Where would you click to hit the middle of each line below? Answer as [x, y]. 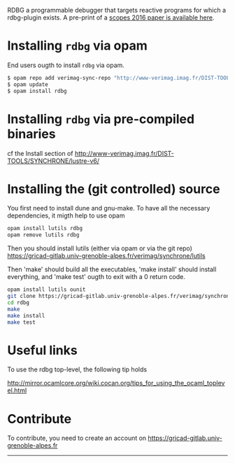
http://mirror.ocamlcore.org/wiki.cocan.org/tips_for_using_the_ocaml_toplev [116, 383]
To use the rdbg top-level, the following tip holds [77, 369]
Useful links [43, 350]
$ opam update [28, 84]
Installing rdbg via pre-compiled [101, 119]
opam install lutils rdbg [45, 229]
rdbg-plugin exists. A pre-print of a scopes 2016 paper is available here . [111, 17]
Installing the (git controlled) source [114, 189]
